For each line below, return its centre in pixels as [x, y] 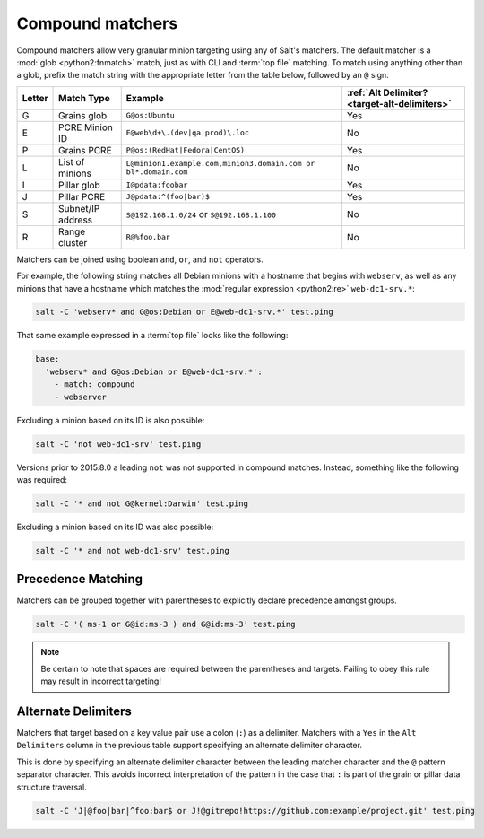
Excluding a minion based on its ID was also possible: [115, 527]
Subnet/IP [79, 208]
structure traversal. [52, 787]
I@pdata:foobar [157, 185]
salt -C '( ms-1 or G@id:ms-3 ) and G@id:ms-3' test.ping [165, 624]
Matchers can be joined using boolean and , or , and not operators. [140, 259]
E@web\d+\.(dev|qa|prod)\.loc [188, 133]
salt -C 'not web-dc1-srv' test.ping [118, 444]
